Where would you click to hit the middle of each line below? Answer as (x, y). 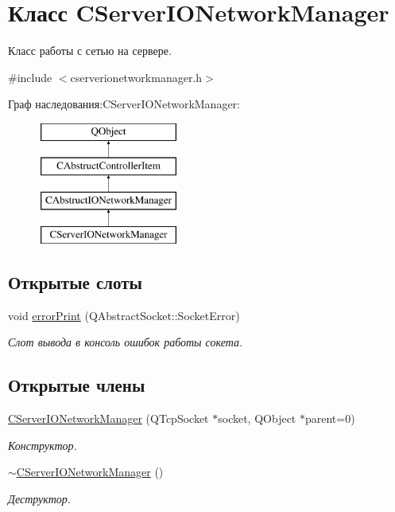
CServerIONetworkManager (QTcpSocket (108, 418)
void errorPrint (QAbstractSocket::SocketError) (124, 315)
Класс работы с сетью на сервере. (90, 51)
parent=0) (330, 418)
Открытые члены (77, 385)
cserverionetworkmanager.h (136, 77)
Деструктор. (40, 499)
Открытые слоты (75, 282)
